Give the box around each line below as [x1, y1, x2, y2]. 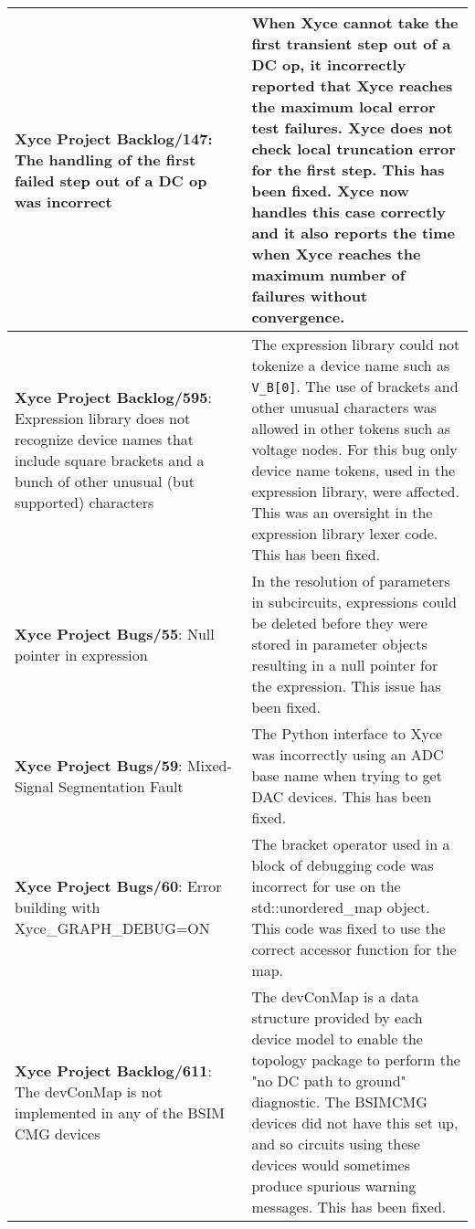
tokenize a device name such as [251, 355, 450, 376]
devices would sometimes [251, 1154, 410, 1175]
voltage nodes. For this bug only [251, 439, 458, 460]
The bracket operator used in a [251, 833, 450, 854]
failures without [251, 285, 368, 306]
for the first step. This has [251, 159, 445, 180]
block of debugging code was [251, 854, 434, 875]
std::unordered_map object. [251, 896, 430, 917]
